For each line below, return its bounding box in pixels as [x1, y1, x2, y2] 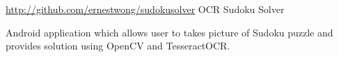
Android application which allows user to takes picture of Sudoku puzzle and [6, 25, 333, 39]
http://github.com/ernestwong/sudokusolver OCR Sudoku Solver [6, 2, 285, 16]
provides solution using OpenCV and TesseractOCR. [6, 38, 230, 53]
